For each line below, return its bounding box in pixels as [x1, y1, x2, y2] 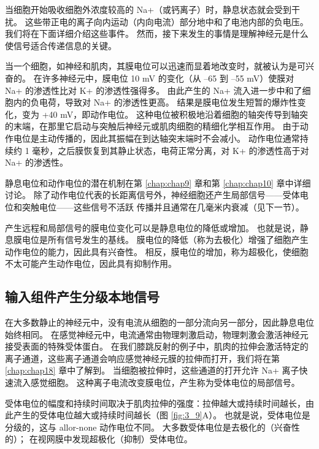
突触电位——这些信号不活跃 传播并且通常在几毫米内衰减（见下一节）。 [21, 200, 304, 213]
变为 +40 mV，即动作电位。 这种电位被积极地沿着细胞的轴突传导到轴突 [21, 107, 308, 120]
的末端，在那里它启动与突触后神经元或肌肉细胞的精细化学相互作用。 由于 [5, 120, 300, 132]
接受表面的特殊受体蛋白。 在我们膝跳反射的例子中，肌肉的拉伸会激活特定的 [5, 340, 309, 353]
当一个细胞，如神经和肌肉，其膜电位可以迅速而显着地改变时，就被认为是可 [5, 59, 306, 72]
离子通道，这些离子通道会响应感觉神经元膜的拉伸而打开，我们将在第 [5, 351, 280, 364]
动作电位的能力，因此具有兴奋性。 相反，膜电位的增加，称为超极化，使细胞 [5, 245, 309, 258]
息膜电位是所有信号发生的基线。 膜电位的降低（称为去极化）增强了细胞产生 [5, 233, 309, 246]
